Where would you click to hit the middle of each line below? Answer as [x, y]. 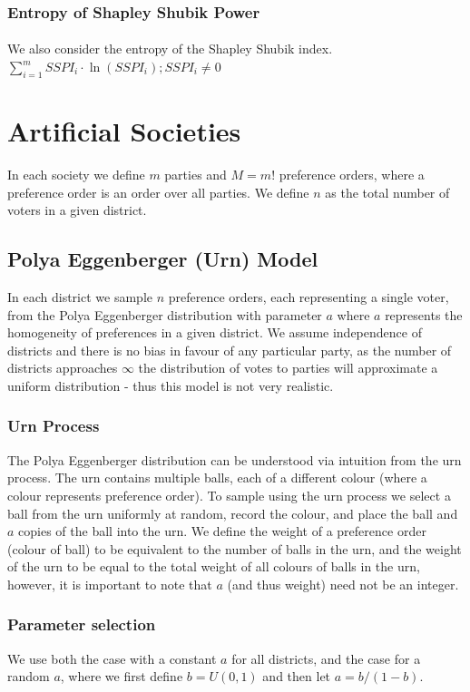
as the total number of [387, 192]
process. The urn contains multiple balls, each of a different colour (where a [217, 478]
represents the [424, 314]
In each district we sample [80, 296]
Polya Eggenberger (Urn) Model [163, 259]
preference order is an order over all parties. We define [158, 192]
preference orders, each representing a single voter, [308, 296]
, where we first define [122, 676]
